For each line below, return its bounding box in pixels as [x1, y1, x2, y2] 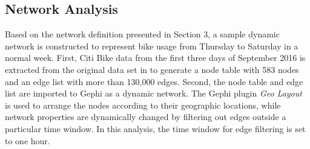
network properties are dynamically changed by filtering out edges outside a [5, 110, 286, 123]
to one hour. [5, 134, 50, 147]
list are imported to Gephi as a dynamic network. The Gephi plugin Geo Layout [5, 87, 302, 100]
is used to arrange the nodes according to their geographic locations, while [5, 98, 281, 111]
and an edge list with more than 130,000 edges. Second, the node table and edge [5, 75, 303, 87]
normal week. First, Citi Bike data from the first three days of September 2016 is [5, 51, 306, 64]
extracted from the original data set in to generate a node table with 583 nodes [5, 63, 299, 75]
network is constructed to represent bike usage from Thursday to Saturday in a [5, 39, 298, 52]
